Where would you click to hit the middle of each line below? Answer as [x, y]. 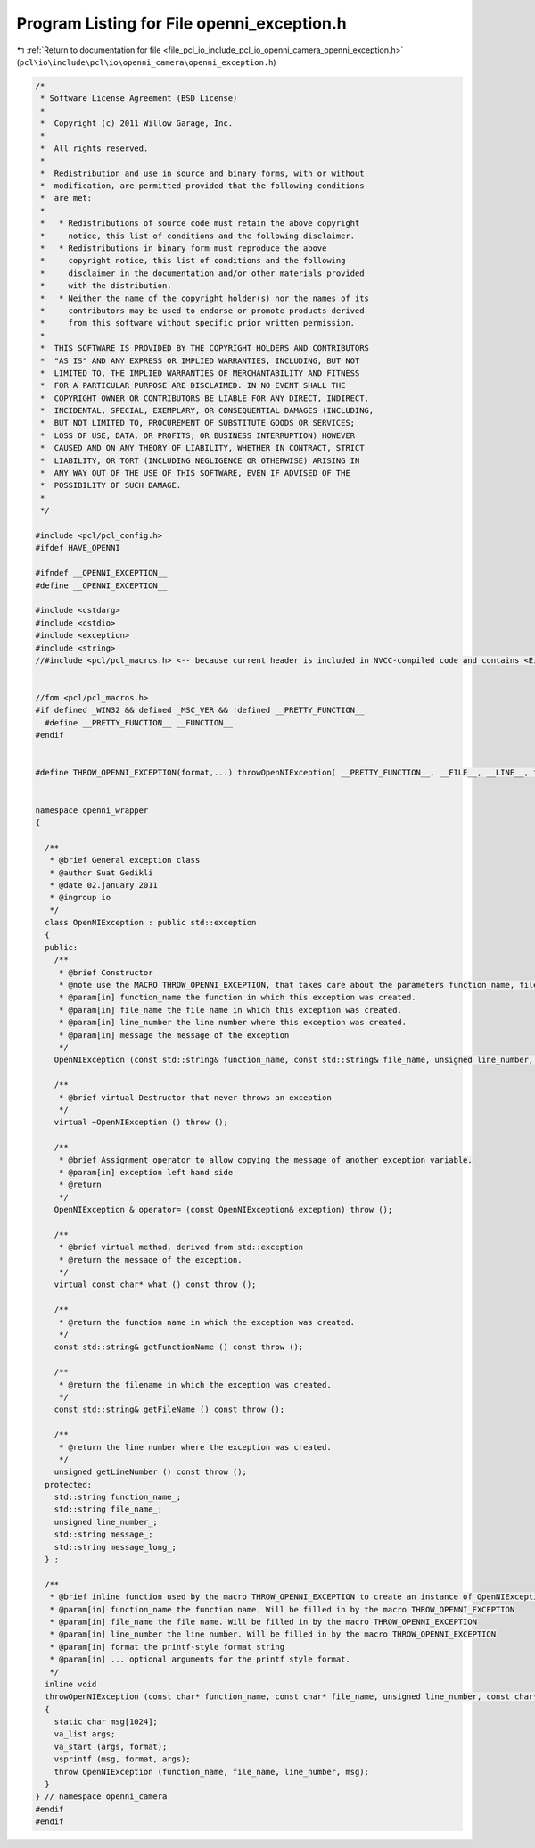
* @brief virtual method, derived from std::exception [181, 1247]
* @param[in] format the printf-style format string [167, 1647]
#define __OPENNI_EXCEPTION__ [101, 585]
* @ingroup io [80, 898]
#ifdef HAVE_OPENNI [78, 548]
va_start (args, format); [111, 1746]
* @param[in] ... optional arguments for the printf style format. [200, 1659]
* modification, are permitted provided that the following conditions [202, 186]
